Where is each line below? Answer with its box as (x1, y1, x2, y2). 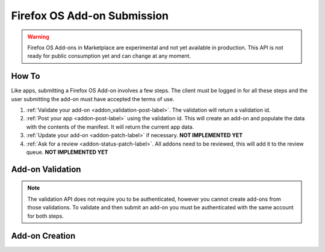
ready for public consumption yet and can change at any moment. (27, 52, 191, 60)
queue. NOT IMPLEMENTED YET (26, 148, 108, 156)
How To (11, 71, 40, 81)
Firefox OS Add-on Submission (11, 9, 169, 22)
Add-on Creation (11, 231, 76, 241)
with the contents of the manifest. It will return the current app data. (26, 123, 194, 131)
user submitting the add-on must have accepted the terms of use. (11, 95, 175, 102)
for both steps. (27, 212, 64, 220)
